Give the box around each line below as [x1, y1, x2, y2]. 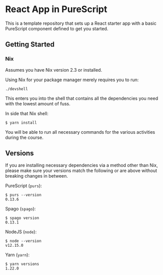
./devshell [5, 86, 28, 91]
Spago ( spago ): [5, 206, 36, 212]
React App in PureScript [5, 4, 107, 15]
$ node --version [5, 239, 42, 244]
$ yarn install [5, 120, 37, 125]
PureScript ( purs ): [5, 183, 42, 189]
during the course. [5, 134, 44, 140]
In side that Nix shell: [5, 110, 49, 117]
